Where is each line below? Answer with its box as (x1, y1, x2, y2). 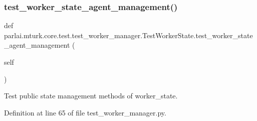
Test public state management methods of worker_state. (4, 90, 178, 101)
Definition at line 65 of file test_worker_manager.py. (4, 107, 166, 117)
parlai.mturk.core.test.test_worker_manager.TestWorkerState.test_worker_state (4, 30, 253, 40)
